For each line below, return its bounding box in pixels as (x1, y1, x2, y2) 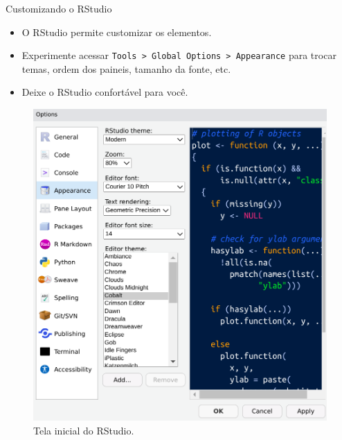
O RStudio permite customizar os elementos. (21, 24, 212, 39)
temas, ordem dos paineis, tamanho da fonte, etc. (21, 61, 231, 76)
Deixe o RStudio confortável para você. (21, 85, 188, 99)
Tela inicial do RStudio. (33, 423, 134, 437)
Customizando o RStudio (6, 1, 112, 15)
